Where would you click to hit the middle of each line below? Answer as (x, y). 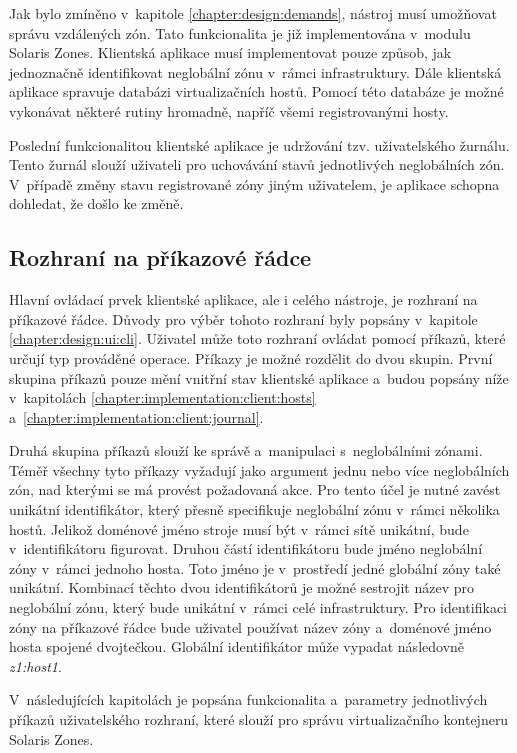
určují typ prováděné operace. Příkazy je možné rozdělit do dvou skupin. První (251, 357)
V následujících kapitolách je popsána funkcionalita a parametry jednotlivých (248, 699)
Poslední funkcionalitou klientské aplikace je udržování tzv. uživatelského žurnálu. (259, 144)
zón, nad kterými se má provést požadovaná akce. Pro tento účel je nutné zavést (255, 489)
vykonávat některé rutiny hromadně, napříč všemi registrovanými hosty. (229, 110)
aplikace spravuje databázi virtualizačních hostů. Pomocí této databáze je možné (256, 91)
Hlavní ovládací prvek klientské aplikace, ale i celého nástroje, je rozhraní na (243, 299)
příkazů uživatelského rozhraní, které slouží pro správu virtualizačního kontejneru (259, 719)
